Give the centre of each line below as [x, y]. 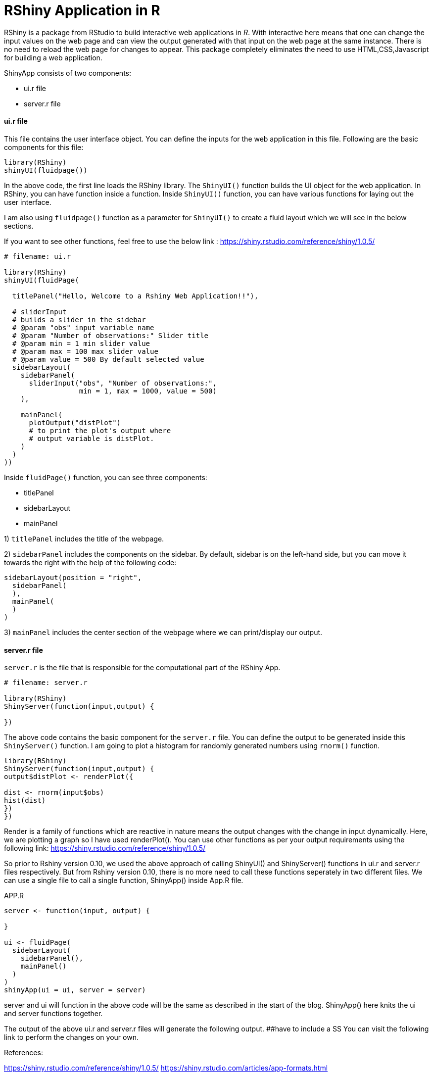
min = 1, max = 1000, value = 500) [148, 391]
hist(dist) [25, 801]
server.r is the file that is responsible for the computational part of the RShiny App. [142, 668]
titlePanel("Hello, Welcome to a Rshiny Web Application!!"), [135, 296]
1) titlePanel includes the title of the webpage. [84, 538]
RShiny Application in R [82, 10]
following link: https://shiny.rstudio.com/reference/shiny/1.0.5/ [105, 848]
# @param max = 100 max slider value [85, 351]
